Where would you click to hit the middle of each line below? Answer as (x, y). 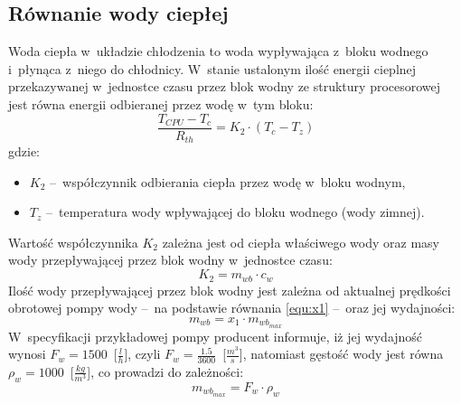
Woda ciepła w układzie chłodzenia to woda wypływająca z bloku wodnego (218, 51)
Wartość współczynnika (73, 242)
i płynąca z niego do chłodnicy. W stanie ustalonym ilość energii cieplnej (212, 68)
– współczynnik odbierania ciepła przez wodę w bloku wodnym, (228, 181)
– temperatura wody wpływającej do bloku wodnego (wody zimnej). (235, 212)
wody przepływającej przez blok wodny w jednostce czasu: (170, 260)
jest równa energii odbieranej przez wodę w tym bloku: (161, 103)
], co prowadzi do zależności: (165, 371)
